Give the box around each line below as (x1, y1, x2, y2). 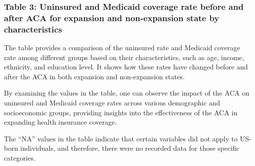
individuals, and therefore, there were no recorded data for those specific (20, 143, 240, 153)
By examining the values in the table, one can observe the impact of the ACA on (4, 88, 250, 98)
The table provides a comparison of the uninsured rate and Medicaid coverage (4, 42, 240, 53)
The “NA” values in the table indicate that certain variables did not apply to (4, 133, 238, 143)
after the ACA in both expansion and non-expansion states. (4, 71, 185, 81)
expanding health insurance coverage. (4, 117, 117, 127)
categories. (4, 153, 36, 163)
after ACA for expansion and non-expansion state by (4, 11, 219, 24)
